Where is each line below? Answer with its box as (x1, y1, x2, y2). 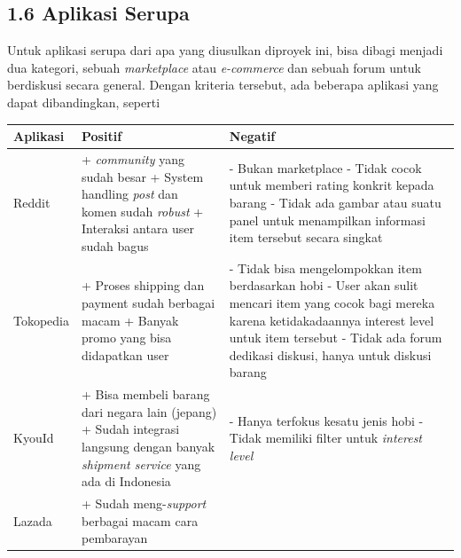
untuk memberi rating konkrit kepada (229, 176, 434, 194)
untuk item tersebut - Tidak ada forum (229, 328, 442, 347)
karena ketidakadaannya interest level (229, 310, 434, 329)
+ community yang (82, 149, 184, 168)
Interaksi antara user (82, 219, 195, 238)
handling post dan (82, 185, 178, 203)
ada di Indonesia (82, 472, 171, 491)
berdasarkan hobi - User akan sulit (229, 276, 418, 295)
